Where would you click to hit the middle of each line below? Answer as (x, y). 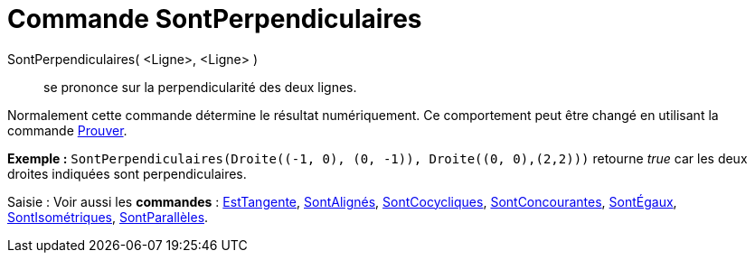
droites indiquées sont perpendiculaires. (127, 173)
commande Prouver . (67, 130)
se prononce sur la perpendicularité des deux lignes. (200, 87)
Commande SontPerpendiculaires (215, 19)
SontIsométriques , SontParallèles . (108, 217)
